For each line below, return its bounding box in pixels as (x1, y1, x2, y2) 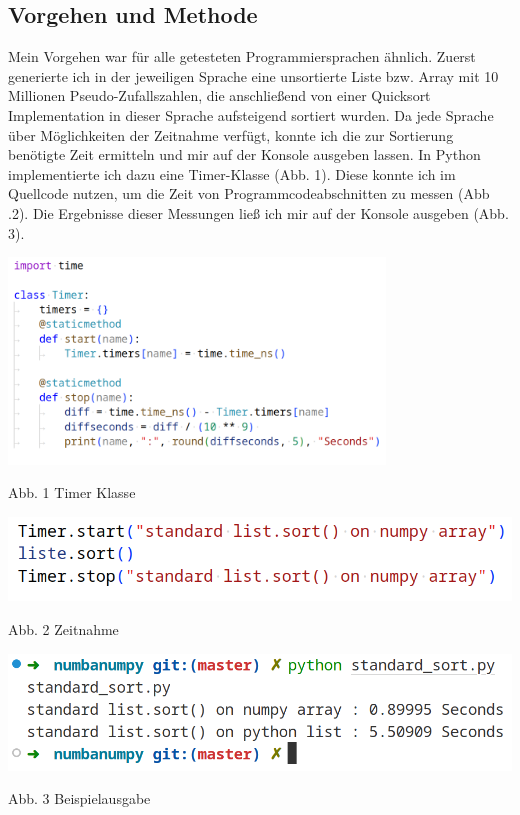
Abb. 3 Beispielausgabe (8, 788, 151, 809)
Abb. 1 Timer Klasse (8, 482, 136, 503)
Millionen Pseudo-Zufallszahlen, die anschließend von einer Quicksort (8, 85, 431, 106)
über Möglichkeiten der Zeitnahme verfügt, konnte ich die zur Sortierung (8, 124, 454, 145)
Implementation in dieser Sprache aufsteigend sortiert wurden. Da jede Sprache (8, 104, 494, 125)
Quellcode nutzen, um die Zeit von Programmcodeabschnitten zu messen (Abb (8, 183, 490, 204)
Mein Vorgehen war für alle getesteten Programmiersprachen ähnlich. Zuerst (8, 46, 476, 67)
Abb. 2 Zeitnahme (8, 619, 119, 640)
